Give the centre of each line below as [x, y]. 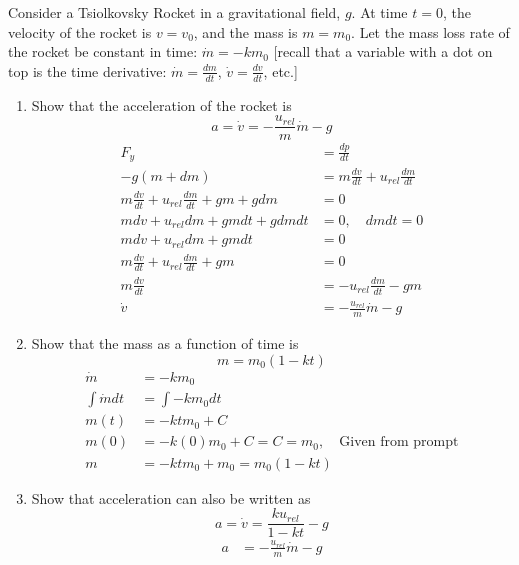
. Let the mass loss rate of [430, 31]
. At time [379, 12]
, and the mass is [245, 31]
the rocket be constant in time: [103, 51]
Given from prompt [399, 442]
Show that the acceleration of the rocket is [161, 104]
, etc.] [280, 70]
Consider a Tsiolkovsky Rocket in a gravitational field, [174, 12]
